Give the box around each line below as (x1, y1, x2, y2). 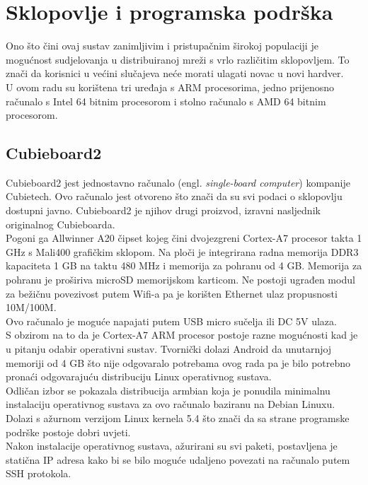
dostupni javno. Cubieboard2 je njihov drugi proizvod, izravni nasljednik (6, 203, 321, 218)
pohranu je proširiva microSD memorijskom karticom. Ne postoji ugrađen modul (6, 272, 355, 287)
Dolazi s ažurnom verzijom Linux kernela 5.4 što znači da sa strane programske (6, 410, 350, 425)
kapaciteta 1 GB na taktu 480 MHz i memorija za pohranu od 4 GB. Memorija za (6, 258, 362, 273)
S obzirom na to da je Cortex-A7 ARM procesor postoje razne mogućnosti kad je (6, 327, 358, 342)
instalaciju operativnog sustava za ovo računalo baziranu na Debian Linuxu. (6, 397, 335, 411)
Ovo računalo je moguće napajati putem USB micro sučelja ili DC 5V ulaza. (6, 313, 337, 328)
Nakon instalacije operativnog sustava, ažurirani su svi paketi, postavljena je (6, 438, 338, 453)
